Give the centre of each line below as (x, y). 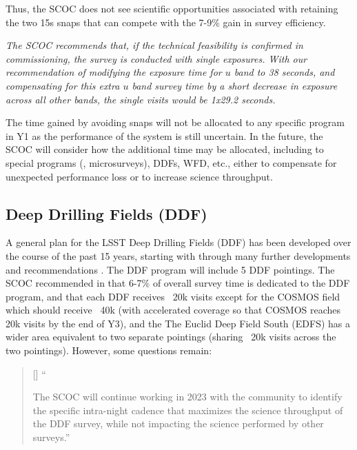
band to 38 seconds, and (284, 72)
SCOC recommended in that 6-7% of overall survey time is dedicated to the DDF (178, 283)
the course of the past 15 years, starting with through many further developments (178, 255)
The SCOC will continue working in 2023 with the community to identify (187, 397)
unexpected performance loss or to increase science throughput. (139, 176)
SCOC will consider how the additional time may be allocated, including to (165, 149)
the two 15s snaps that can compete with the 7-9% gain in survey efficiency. (166, 22)
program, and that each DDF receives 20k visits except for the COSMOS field (173, 296)
